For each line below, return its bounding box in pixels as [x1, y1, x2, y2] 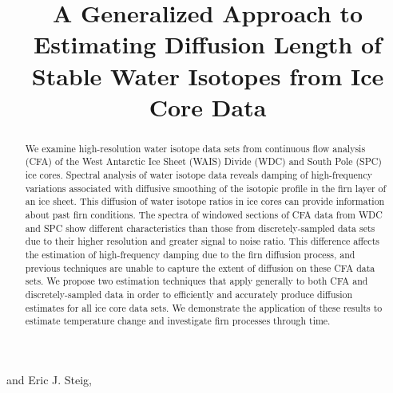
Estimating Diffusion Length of [34, 28, 382, 61]
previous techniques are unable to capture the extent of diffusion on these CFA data [25, 261, 375, 274]
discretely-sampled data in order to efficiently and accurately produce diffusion [25, 287, 353, 301]
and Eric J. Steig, [6, 371, 93, 387]
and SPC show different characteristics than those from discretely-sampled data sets [25, 221, 375, 234]
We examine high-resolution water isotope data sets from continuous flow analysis [25, 141, 366, 155]
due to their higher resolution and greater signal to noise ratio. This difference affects [25, 234, 379, 248]
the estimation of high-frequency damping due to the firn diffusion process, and [25, 247, 355, 261]
